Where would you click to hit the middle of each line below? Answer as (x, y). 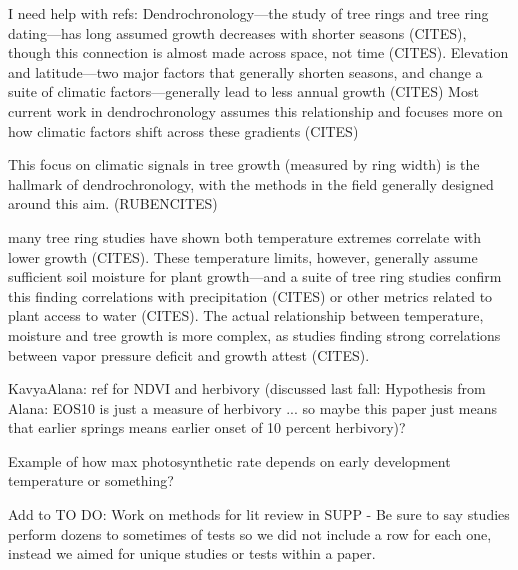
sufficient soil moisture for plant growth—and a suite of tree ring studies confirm (255, 276)
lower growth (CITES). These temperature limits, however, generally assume (243, 256)
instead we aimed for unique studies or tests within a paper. (192, 553)
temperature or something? (91, 480)
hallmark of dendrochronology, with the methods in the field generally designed (251, 183)
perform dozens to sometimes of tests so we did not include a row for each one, (250, 533)
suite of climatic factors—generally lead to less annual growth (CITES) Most (243, 91)
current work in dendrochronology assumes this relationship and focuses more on (255, 110)
